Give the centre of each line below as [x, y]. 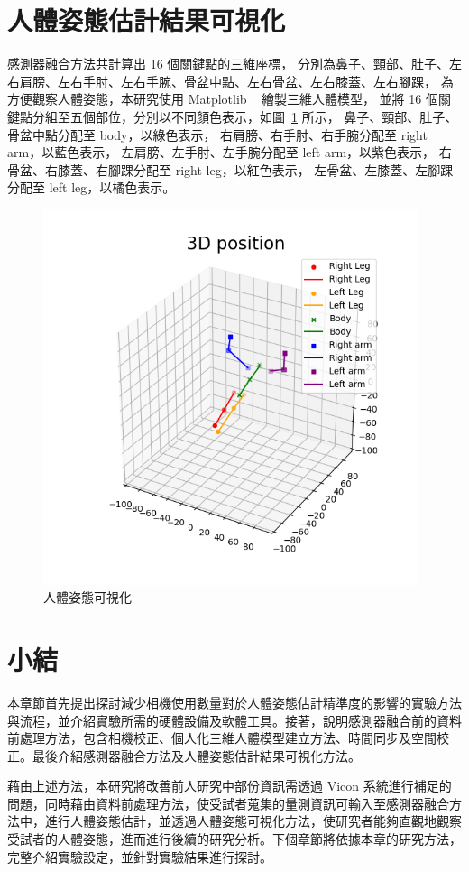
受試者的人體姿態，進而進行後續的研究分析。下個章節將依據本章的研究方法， [234, 839]
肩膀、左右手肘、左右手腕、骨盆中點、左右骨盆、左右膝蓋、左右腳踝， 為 [236, 81]
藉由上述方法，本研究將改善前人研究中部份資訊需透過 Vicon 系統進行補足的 [230, 786]
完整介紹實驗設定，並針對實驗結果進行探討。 [140, 856]
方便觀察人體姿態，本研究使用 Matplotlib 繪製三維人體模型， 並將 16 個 [223, 99]
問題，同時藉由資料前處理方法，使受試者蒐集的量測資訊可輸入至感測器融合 [228, 803]
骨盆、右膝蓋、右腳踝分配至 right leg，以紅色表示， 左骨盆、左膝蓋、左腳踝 [230, 169]
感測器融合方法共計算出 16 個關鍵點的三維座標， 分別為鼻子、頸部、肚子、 [228, 64]
